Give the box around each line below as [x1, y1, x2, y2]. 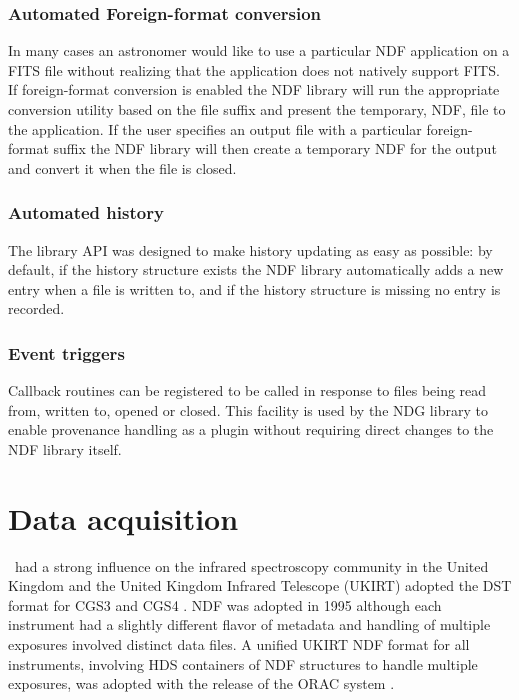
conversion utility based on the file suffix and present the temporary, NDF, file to [8, 99, 506, 119]
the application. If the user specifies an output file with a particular [8, 118, 422, 139]
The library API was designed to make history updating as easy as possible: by [8, 239, 493, 260]
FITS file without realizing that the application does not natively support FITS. [8, 59, 500, 80]
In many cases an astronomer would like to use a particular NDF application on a [8, 40, 510, 61]
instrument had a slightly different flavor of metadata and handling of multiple [8, 614, 491, 635]
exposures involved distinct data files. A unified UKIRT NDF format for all [8, 634, 470, 655]
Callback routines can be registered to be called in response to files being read [8, 380, 487, 401]
